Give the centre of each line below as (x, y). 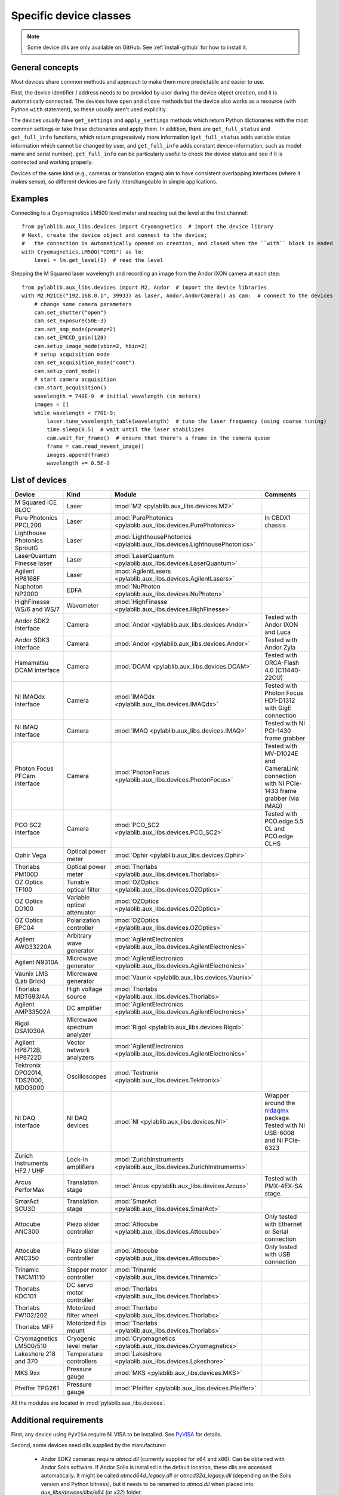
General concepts (45, 67)
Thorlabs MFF (34, 1326)
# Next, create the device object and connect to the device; (115, 235)
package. (278, 1118)
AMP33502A (33, 1012)
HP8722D (28, 1057)
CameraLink (281, 768)
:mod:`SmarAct (135, 1201)
